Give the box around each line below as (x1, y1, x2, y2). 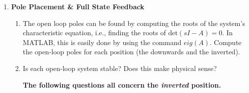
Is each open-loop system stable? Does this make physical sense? (23, 63, 217, 73)
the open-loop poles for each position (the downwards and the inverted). (23, 46, 240, 57)
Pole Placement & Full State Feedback (11, 1, 144, 11)
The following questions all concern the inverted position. (23, 79, 221, 90)
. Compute (209, 37, 242, 47)
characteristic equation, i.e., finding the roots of (23, 27, 166, 38)
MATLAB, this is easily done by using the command (23, 37, 182, 47)
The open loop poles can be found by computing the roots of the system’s (23, 18, 245, 28)
